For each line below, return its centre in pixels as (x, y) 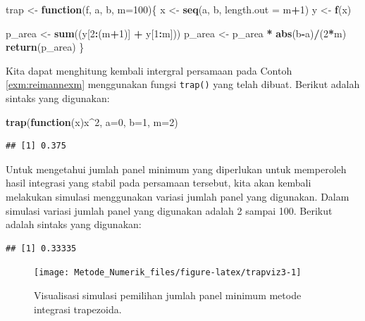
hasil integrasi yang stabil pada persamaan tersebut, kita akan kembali (159, 183)
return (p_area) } (45, 47)
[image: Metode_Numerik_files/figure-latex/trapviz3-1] (168, 273)
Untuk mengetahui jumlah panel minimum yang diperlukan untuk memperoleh (176, 169)
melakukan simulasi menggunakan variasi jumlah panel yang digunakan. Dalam (178, 196)
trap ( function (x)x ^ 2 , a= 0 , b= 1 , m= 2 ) (92, 121)
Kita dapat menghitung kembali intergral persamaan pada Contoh (149, 70)
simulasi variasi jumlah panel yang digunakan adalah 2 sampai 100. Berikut (169, 210)
